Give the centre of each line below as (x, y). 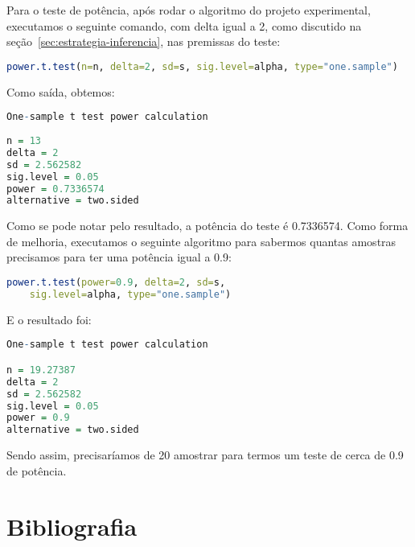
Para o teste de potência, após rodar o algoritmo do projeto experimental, (189, 10)
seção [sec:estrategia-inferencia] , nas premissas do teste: (144, 41)
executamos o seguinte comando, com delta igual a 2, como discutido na (184, 25)
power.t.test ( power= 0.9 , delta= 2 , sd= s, (116, 283)
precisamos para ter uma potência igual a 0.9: (119, 257)
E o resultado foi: (49, 319)
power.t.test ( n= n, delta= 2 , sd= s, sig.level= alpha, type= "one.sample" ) (202, 66)
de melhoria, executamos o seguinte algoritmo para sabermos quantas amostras (201, 241)
